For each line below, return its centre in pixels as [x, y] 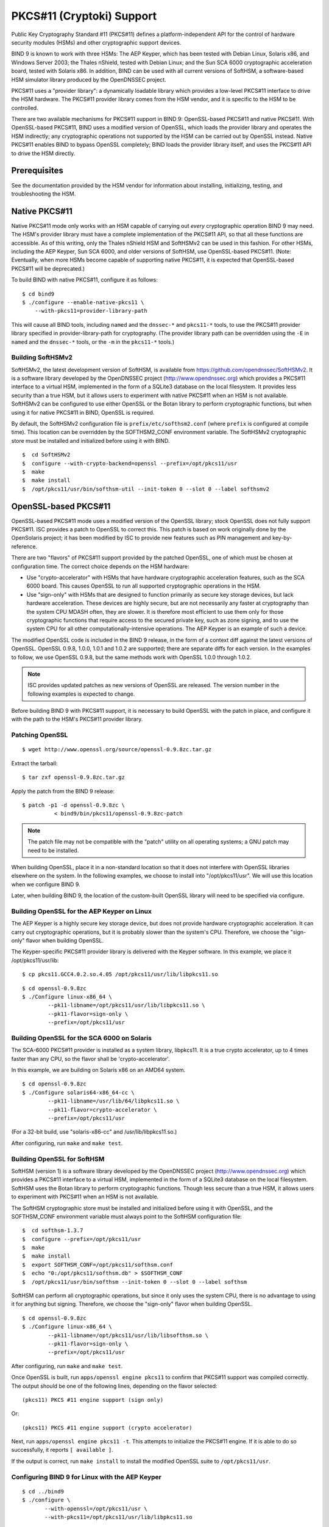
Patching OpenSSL [40, 735]
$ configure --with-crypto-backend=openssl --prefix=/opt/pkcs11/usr [130, 463]
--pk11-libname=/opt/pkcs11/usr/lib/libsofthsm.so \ [128, 1335]
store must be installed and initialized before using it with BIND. [90, 440]
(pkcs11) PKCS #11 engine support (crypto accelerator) [107, 1427]
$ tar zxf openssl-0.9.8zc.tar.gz [73, 778]
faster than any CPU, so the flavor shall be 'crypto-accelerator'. [90, 1059]
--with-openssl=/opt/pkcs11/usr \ [96, 1508]
